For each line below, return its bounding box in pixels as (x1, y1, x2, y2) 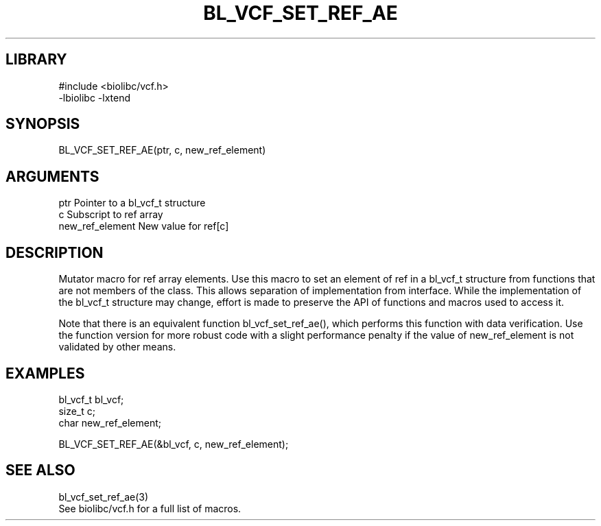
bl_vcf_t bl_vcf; (58, 393, 124, 405)
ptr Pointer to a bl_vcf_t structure (58, 197, 206, 209)
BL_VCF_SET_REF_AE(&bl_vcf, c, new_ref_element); (58, 438, 289, 450)
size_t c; (58, 405, 95, 417)
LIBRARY (5, 51, 67, 69)
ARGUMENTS (5, 167, 99, 185)
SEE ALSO (5, 462, 75, 479)
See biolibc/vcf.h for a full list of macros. (58, 502, 241, 514)
